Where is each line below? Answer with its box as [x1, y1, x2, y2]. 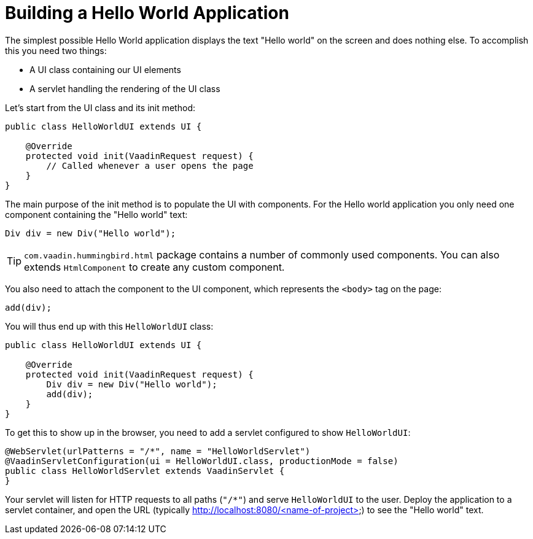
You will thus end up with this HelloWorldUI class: [5, 320, 214, 332]
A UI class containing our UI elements [29, 64, 181, 75]
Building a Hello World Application [5, 2, 289, 23]
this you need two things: [5, 45, 107, 56]
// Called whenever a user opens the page [46, 160, 254, 171]
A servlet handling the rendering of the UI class [29, 83, 220, 94]
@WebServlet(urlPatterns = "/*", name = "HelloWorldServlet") [5, 446, 311, 456]
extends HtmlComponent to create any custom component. [24, 260, 285, 273]
